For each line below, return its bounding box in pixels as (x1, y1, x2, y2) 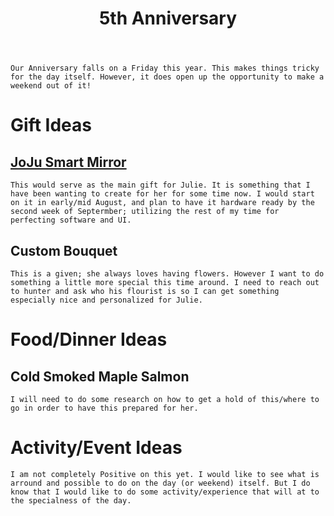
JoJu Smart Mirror (10, 153, 127, 171)
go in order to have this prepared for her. (10, 403, 199, 413)
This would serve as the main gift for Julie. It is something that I (10, 180, 311, 191)
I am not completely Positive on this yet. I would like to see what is (10, 469, 320, 479)
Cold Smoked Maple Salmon (10, 368, 190, 385)
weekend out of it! (10, 81, 92, 91)
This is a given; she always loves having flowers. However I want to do (10, 269, 325, 279)
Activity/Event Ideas (10, 437, 183, 459)
